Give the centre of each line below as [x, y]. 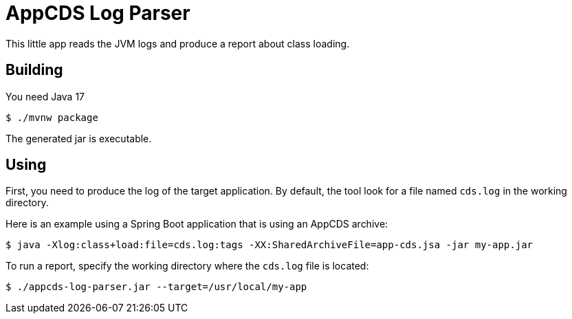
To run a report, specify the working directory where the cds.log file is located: [187, 266]
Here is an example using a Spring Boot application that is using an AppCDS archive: [197, 224]
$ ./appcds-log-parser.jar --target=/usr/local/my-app [156, 287]
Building [34, 70]
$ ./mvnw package [52, 117]
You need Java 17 [45, 96]
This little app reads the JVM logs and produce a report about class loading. [178, 43]
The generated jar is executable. [79, 138]
